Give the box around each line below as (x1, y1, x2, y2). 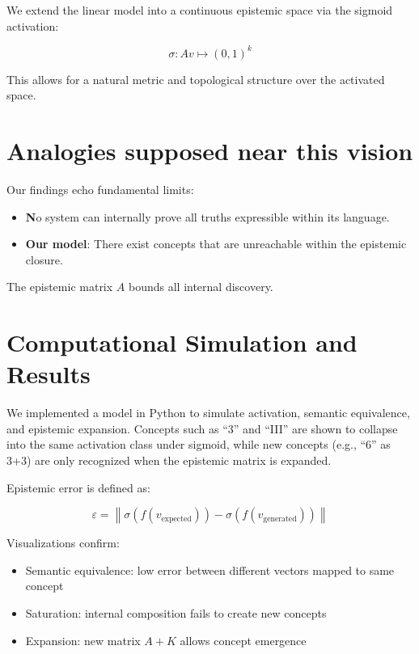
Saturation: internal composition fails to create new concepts (25, 605, 327, 622)
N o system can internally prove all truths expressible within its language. (25, 208, 390, 225)
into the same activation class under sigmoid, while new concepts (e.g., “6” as (6, 436, 391, 453)
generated (263, 514, 297, 523)
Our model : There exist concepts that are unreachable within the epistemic (25, 235, 407, 252)
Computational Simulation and (6, 326, 358, 359)
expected (161, 514, 192, 523)
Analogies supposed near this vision (6, 134, 413, 167)
